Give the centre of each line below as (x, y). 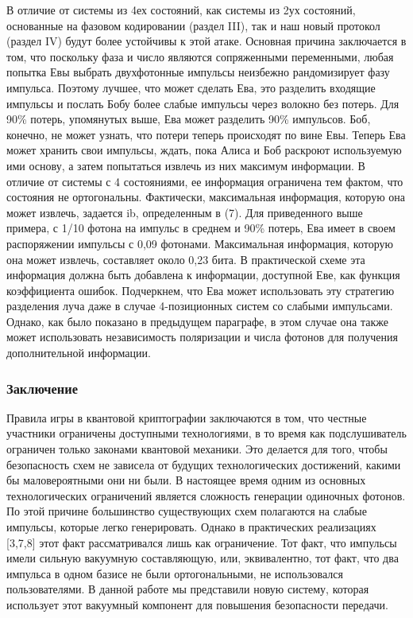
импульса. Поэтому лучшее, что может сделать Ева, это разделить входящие (191, 87)
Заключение (42, 388)
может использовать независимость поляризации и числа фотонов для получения (202, 337)
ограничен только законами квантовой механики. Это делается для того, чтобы (197, 449)
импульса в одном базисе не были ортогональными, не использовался (175, 573)
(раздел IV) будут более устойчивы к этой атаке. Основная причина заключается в (206, 41)
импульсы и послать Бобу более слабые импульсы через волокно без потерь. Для (203, 103)
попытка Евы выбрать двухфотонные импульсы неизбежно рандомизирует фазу (198, 72)
